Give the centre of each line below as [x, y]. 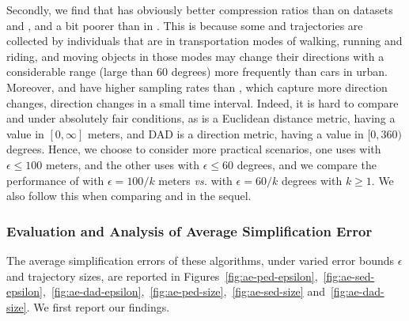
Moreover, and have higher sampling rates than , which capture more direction [197, 87]
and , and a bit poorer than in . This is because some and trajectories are [185, 25]
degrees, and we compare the [307, 164]
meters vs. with [195, 180]
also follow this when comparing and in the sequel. [129, 196]
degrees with [312, 180]
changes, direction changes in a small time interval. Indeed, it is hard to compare [203, 102]
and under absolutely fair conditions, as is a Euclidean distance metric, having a [201, 118]
